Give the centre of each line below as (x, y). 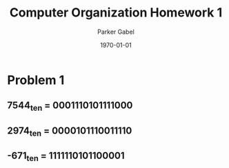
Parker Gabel (116, 32)
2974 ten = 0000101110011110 (70, 132)
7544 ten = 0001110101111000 (70, 106)
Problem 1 (36, 80)
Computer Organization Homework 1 (116, 13)
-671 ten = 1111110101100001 (66, 157)
